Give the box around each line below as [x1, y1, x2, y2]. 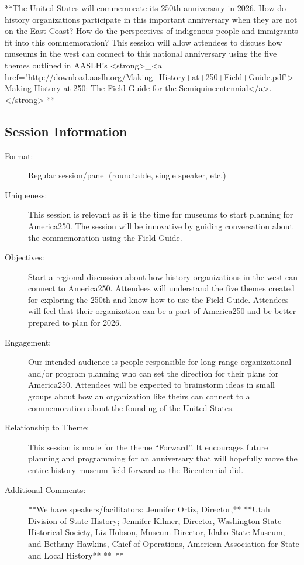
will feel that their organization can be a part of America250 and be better [28, 305, 296, 317]
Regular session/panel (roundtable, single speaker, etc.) [28, 169, 226, 181]
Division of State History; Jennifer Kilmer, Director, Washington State [28, 514, 282, 526]
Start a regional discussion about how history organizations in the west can [28, 270, 298, 282]
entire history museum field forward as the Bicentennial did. [28, 464, 244, 476]
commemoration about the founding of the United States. [28, 401, 234, 414]
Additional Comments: [5, 483, 86, 495]
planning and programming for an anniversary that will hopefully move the [28, 452, 298, 464]
